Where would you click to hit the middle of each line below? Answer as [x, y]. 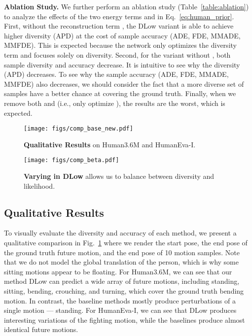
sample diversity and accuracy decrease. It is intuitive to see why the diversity [122, 64]
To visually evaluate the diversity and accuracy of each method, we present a [120, 233]
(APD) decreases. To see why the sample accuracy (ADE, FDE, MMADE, [116, 74]
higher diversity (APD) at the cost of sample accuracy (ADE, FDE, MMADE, [122, 35]
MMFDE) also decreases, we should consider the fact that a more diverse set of [124, 84]
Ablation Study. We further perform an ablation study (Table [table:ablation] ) [126, 6]
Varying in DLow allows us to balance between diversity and [119, 176]
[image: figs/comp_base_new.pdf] [78, 129]
